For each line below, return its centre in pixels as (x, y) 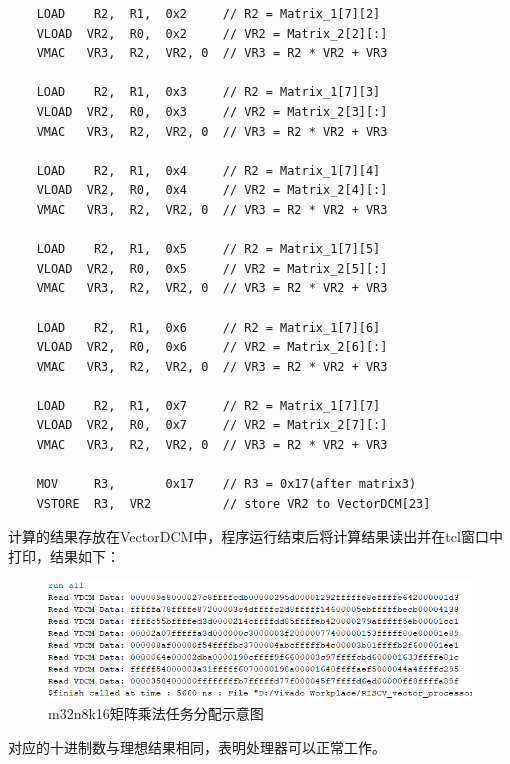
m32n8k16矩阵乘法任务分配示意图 (156, 713)
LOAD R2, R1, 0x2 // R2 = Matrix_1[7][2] (208, 14)
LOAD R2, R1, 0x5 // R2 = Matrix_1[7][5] (208, 249)
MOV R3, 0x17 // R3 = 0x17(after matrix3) (226, 484)
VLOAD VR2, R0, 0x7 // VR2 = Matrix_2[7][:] (212, 425)
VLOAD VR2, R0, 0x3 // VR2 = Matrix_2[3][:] (212, 111)
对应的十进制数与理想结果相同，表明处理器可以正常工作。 (197, 747)
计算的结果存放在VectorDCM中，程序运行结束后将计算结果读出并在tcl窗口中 (255, 536)
